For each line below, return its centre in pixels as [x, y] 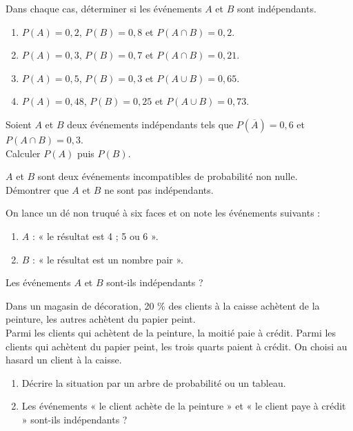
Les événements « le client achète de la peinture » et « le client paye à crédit [184, 406]
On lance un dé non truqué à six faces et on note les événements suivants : [163, 213]
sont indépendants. [276, 8]
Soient [19, 124]
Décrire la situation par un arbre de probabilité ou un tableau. [154, 382]
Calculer [23, 153]
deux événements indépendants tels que [150, 124]
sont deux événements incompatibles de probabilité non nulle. [168, 176]
